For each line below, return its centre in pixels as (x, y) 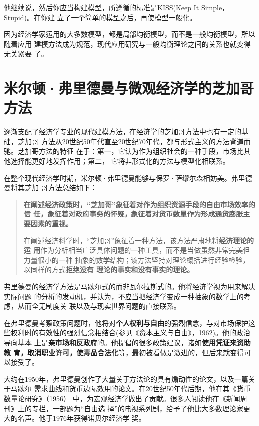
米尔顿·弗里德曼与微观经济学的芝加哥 (129, 88)
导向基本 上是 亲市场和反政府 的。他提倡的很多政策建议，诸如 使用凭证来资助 (127, 342)
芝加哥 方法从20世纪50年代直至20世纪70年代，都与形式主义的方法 (124, 141)
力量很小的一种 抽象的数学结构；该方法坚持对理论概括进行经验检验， (136, 260)
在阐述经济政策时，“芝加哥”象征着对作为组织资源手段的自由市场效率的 (139, 204)
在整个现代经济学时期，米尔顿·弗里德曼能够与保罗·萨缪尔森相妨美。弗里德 (128, 177)
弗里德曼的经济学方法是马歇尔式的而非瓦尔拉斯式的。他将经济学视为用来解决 (129, 286)
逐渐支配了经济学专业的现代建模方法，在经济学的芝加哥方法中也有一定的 (123, 131)
